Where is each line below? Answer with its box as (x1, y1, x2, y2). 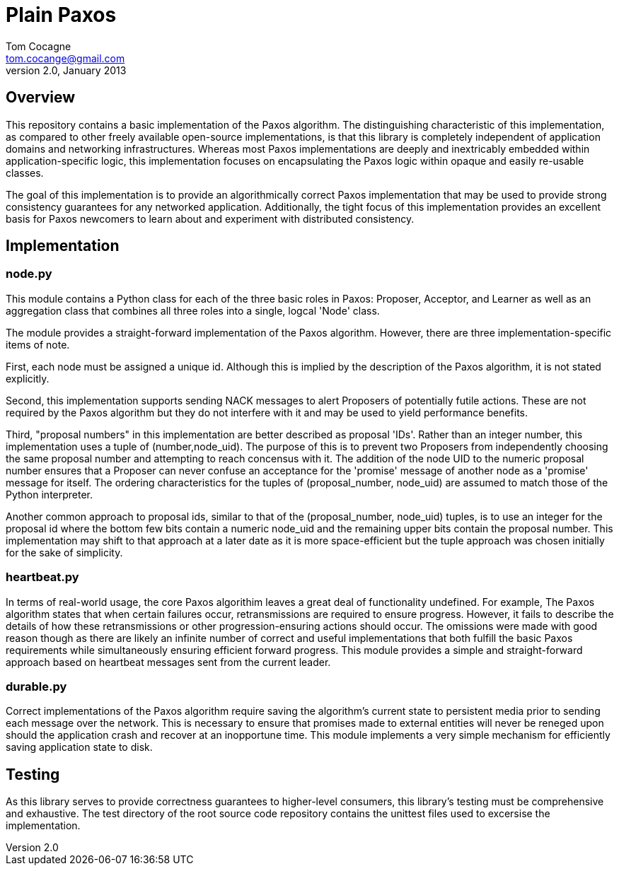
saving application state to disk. (6, 741, 153, 754)
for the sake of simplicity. (6, 546, 123, 559)
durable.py (6, 679, 67, 694)
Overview (6, 88, 76, 107)
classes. (6, 166, 44, 179)
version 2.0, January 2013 (6, 64, 127, 76)
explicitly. (6, 372, 50, 385)
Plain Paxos (6, 3, 117, 27)
